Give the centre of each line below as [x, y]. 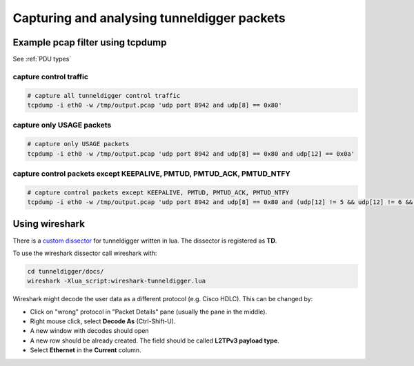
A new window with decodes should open [89, 331]
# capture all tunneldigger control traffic [104, 95]
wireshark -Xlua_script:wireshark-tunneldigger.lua [117, 281]
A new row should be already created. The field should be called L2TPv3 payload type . [155, 340]
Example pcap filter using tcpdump [90, 42]
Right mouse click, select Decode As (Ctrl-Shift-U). [103, 321]
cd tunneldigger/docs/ [66, 271]
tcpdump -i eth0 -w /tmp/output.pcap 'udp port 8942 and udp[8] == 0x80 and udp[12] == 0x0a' [191, 154]
